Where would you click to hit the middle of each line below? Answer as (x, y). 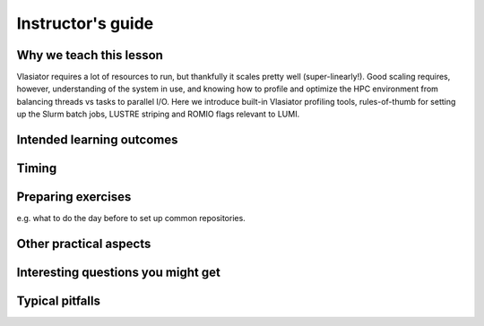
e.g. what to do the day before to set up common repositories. (131, 219)
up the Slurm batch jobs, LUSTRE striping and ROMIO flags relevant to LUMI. (158, 114)
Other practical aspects (84, 243)
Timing (37, 169)
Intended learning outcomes (97, 140)
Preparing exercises (74, 197)
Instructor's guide (85, 23)
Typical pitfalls (58, 301)
